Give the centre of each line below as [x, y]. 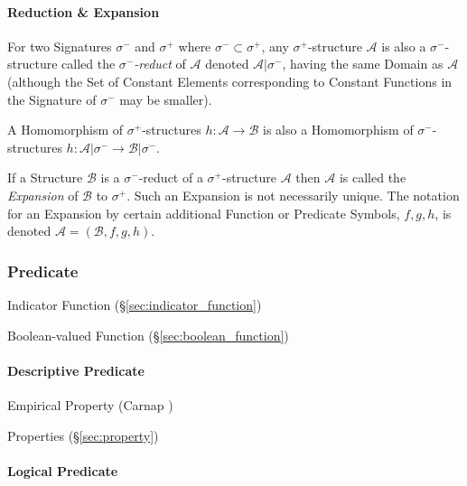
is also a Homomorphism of [338, 130]
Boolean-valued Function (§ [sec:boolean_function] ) [148, 335]
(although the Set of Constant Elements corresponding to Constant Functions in [230, 81]
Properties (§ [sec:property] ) [83, 435]
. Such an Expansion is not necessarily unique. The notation [293, 195]
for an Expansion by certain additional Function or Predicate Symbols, [204, 213]
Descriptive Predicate [76, 370]
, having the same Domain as [363, 64]
